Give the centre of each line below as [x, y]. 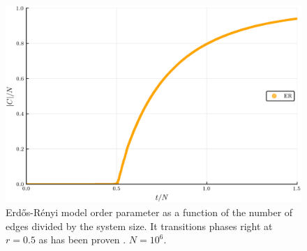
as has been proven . [82, 239]
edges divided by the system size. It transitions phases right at [139, 226]
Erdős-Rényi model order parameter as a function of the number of [149, 212]
